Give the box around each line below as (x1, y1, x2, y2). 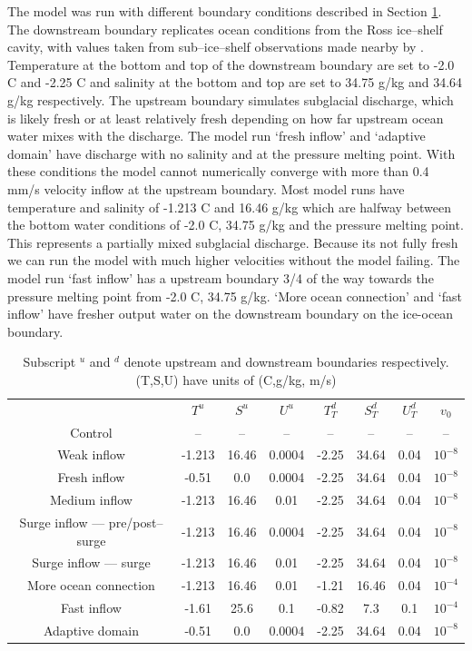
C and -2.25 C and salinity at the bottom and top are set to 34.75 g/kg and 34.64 (7, 73, 463, 92)
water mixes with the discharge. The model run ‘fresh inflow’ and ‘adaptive (7, 126, 426, 145)
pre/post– (108, 512, 163, 531)
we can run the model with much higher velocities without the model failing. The (7, 251, 460, 270)
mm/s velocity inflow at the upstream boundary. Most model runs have (7, 179, 405, 198)
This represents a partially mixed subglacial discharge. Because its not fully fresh (7, 232, 458, 252)
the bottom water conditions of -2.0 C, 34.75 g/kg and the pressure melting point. (7, 215, 464, 234)
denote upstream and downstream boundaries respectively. (123, 352, 449, 371)
